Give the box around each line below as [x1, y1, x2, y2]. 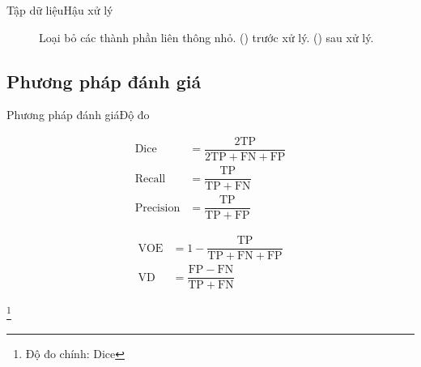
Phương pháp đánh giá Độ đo [6, 106, 150, 123]
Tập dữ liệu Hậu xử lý [6, 2, 113, 18]
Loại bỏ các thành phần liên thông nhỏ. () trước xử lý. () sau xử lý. [39, 28, 374, 45]
